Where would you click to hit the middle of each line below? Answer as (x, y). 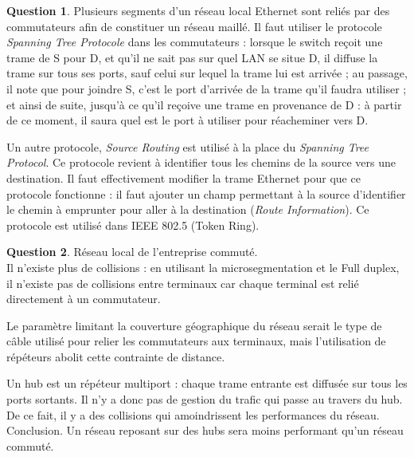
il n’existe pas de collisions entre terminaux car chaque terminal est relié (183, 283)
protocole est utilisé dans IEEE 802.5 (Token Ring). (133, 225)
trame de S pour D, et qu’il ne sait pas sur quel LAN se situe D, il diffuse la (192, 57)
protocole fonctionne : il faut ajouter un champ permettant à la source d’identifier (206, 193)
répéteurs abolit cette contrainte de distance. (116, 356)
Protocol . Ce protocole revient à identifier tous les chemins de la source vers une (201, 162)
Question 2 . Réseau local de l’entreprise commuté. (132, 252)
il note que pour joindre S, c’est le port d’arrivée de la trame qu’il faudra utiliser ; (207, 88)
